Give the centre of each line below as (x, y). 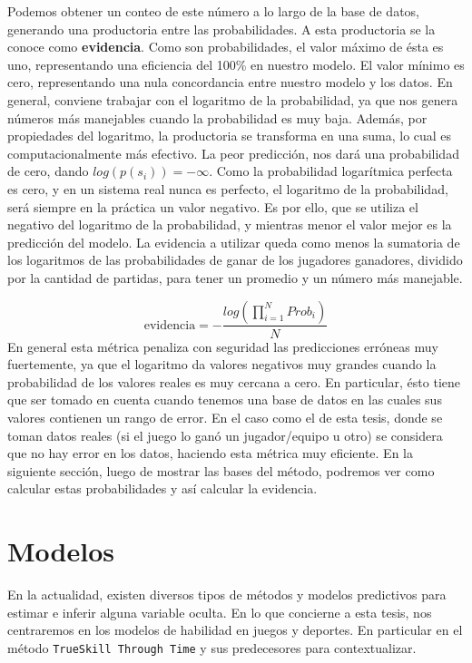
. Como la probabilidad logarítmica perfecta (331, 171)
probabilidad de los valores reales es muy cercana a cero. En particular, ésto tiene (234, 381)
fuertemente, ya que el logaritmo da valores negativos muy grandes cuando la (222, 364)
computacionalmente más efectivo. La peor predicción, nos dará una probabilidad (233, 153)
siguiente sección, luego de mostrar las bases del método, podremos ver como (221, 470)
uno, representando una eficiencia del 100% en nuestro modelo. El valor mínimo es (236, 64)
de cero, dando (48, 171)
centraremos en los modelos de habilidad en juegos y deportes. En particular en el (235, 630)
